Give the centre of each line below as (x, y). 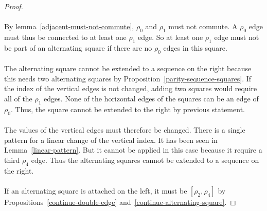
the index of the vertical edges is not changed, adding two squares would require (131, 88)
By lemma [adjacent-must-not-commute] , (69, 26)
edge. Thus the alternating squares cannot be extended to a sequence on (145, 160)
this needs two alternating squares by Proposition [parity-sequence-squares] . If (128, 78)
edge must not (237, 37)
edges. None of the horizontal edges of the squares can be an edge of (151, 98)
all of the (18, 98)
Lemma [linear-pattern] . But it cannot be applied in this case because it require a (133, 150)
